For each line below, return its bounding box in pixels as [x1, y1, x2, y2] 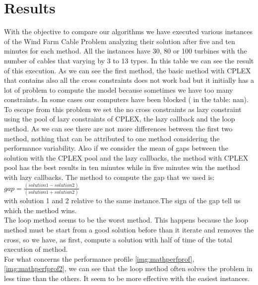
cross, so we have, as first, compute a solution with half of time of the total [4, 234, 232, 244]
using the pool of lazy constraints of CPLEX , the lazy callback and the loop [4, 114, 235, 124]
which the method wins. [4, 205, 77, 215]
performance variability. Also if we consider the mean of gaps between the [4, 143, 228, 153]
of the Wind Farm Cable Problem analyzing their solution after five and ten [4, 36, 235, 46]
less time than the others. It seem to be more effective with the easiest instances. [4, 273, 250, 283]
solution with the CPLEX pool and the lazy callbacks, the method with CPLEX [4, 152, 249, 163]
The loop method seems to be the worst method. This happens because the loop [4, 215, 249, 225]
